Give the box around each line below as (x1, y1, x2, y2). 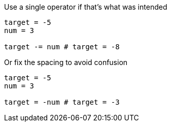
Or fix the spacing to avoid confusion (4, 58, 128, 67)
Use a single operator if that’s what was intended (4, 3, 167, 11)
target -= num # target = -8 (4, 43, 120, 51)
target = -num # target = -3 (4, 98, 120, 106)
